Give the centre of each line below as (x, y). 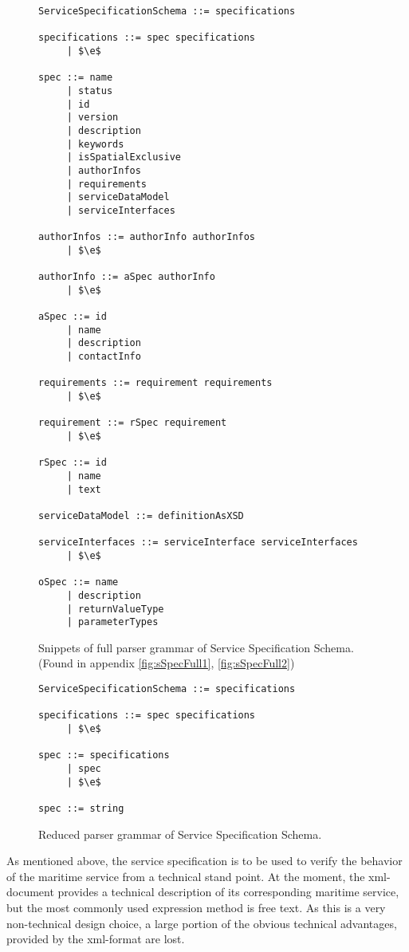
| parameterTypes (112, 622)
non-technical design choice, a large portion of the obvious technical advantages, (202, 923)
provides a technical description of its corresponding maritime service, (228, 892)
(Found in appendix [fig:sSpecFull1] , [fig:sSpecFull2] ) (167, 663)
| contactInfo (104, 357)
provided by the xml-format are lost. (96, 939)
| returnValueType (115, 609)
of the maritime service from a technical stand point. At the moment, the (186, 876)
